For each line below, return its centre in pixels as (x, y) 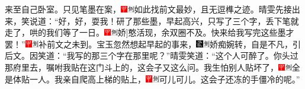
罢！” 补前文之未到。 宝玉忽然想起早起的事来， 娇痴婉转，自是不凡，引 (153, 44)
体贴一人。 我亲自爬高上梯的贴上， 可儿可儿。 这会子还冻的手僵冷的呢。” (156, 79)
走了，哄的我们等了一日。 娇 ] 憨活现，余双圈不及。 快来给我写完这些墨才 (150, 32)
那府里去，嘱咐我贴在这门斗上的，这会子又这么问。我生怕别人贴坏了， (142, 67)
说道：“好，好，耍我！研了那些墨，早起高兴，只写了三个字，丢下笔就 (164, 20)
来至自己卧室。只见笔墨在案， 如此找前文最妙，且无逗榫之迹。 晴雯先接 (148, 9)
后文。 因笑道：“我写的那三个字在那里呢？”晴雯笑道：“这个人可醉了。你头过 (152, 55)
